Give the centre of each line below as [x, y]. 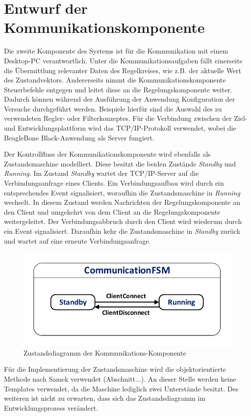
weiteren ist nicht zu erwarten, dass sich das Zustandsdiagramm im [105, 398]
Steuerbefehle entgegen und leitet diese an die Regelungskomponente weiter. [118, 89]
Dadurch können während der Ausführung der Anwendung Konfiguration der [120, 99]
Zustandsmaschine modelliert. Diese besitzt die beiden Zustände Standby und [120, 163]
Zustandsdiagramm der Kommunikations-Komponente [105, 352]
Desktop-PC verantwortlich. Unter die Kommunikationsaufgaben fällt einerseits [123, 60]
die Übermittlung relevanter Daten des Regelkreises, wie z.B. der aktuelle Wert [123, 70]
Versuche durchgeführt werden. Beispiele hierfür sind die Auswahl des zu [113, 108]
